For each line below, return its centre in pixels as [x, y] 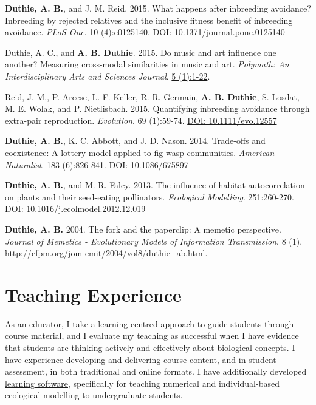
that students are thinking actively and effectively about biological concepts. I [150, 347]
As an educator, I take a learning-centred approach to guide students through [149, 323]
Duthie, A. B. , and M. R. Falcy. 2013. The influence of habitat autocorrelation [155, 185]
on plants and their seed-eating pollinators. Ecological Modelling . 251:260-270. [149, 196]
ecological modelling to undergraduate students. [94, 395]
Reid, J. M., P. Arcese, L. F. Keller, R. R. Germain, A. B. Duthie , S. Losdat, [152, 96]
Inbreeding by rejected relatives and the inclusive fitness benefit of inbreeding [149, 20]
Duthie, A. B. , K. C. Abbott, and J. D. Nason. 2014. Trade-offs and [135, 141]
